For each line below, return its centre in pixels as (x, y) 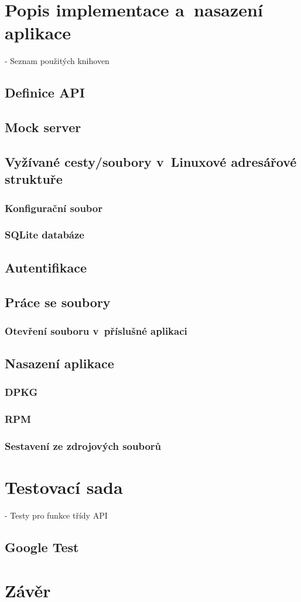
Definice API (45, 93)
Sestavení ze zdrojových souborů (83, 446)
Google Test (42, 547)
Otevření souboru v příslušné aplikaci (96, 330)
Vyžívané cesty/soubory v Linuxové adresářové (151, 161)
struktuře (34, 179)
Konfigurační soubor (54, 208)
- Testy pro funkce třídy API (56, 515)
